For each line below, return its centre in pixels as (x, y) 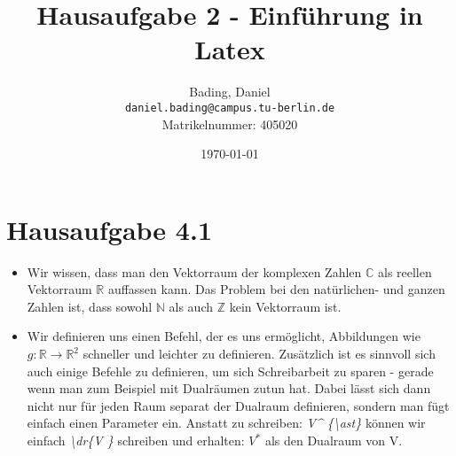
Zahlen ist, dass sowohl (90, 306)
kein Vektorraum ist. (285, 306)
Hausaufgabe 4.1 (109, 229)
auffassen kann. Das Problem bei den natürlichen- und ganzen (276, 289)
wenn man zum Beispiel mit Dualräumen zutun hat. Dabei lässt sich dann (229, 388)
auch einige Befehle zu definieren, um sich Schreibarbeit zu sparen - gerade (230, 371)
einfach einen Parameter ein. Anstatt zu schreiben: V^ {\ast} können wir (226, 423)
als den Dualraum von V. (334, 441)
